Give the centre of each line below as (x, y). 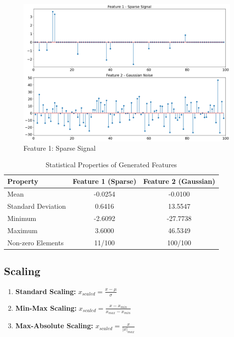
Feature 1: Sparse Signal (60, 148)
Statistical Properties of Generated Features (111, 164)
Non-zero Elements (36, 242)
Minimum (22, 218)
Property (23, 181)
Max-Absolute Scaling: (54, 326)
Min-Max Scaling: (46, 307)
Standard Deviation (37, 206)
